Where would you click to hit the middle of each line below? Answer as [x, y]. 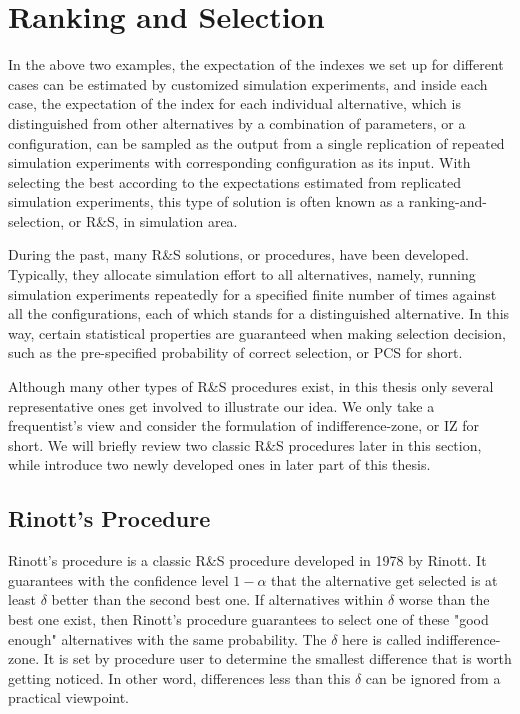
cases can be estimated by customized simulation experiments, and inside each [248, 83]
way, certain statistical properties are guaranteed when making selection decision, [257, 332]
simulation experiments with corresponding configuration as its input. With [239, 162]
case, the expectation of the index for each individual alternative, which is [234, 103]
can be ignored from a [433, 677]
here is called [382, 638]
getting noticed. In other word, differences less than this [179, 677]
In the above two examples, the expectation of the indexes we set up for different [256, 64]
